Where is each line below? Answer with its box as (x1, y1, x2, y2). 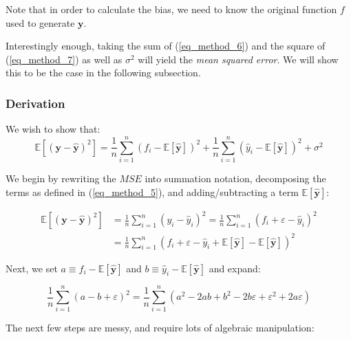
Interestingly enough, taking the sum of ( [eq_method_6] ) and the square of (6, 39, 326, 53)
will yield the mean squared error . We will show (138, 52, 339, 66)
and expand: (209, 261, 261, 275)
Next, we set (6, 261, 58, 275)
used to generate (6, 15, 75, 30)
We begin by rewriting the (6, 171, 116, 185)
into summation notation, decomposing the (145, 171, 326, 185)
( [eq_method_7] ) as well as (6, 52, 123, 66)
